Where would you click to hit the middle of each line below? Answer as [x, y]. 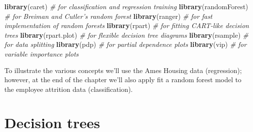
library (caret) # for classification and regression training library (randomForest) [126, 6]
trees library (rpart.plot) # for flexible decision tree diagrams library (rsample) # [126, 35]
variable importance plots [42, 53]
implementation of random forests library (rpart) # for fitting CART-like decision [127, 25]
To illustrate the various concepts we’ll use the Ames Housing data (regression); [123, 70]
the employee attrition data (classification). [69, 89]
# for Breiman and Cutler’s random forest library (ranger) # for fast [109, 16]
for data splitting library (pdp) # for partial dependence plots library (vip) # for [126, 44]
